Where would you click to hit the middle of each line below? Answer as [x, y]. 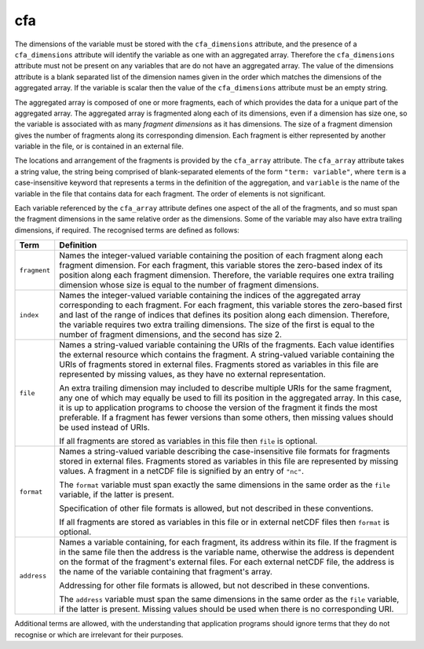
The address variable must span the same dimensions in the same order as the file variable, [229, 599]
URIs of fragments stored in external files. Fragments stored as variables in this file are [219, 365]
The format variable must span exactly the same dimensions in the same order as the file [225, 485]
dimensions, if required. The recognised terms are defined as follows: [127, 230]
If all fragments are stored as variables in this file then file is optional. [188, 442]
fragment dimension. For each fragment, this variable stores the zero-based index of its [221, 266]
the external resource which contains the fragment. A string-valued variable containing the [227, 355]
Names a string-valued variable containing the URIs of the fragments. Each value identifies [227, 345]
